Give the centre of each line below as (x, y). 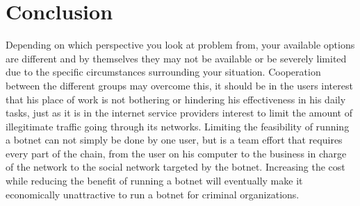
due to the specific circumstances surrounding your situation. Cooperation (163, 72)
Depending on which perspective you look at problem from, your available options (180, 45)
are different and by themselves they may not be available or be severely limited (176, 58)
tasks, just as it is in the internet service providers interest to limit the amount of (179, 113)
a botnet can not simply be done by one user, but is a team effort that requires (174, 140)
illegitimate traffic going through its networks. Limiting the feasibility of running (178, 126)
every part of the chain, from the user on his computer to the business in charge (176, 153)
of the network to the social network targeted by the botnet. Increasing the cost (175, 167)
